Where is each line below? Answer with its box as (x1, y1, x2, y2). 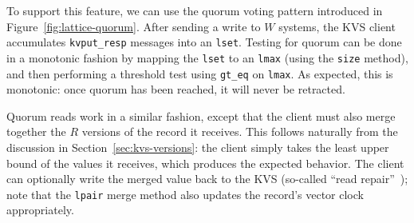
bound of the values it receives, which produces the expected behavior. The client (6, 154, 404, 171)
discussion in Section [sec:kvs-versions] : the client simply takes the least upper (6, 138, 389, 155)
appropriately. (6, 201, 74, 218)
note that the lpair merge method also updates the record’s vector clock (6, 185, 364, 202)
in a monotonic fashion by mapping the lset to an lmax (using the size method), (6, 49, 408, 66)
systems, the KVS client (278, 18, 396, 34)
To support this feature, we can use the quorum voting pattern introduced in (6, 2, 383, 18)
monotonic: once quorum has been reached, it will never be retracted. (6, 81, 345, 98)
